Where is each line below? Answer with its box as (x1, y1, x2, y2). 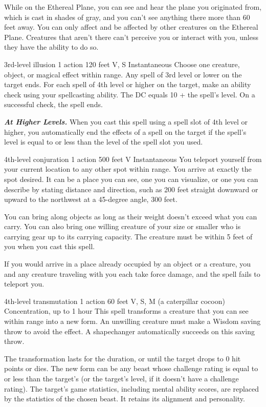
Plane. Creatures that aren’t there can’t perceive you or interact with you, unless (4, 31, 258, 42)
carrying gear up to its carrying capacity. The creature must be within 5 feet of (4, 231, 253, 241)
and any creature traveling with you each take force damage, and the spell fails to (4, 268, 260, 279)
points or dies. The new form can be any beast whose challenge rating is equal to (4, 363, 258, 374)
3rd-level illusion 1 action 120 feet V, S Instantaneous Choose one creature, (4, 58, 240, 69)
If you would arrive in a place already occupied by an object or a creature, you (4, 258, 251, 269)
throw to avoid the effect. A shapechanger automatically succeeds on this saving (4, 325, 255, 336)
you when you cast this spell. (4, 241, 95, 252)
